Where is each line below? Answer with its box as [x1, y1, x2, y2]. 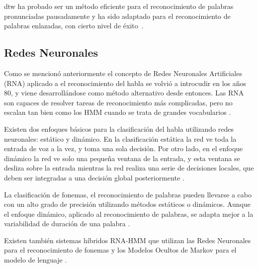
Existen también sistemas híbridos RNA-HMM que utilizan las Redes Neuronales [4, 235, 251, 245]
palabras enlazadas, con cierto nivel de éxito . [4, 20, 144, 31]
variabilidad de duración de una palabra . [4, 218, 130, 229]
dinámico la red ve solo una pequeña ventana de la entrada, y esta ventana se [4, 153, 240, 163]
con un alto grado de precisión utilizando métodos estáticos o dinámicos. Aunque [4, 199, 251, 209]
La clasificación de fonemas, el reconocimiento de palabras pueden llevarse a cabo [4, 189, 252, 199]
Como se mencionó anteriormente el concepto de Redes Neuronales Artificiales [4, 68, 242, 78]
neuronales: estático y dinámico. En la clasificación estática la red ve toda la [4, 133, 237, 144]
